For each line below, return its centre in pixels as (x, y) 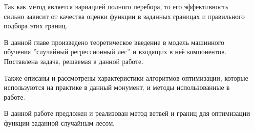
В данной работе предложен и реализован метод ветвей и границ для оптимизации (127, 113)
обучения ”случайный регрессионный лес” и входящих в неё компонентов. (115, 52)
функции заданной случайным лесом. (59, 122)
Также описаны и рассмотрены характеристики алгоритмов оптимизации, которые (126, 77)
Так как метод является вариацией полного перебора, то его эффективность (116, 6)
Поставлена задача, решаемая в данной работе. (74, 61)
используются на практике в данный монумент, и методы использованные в (117, 87)
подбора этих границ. (36, 26)
